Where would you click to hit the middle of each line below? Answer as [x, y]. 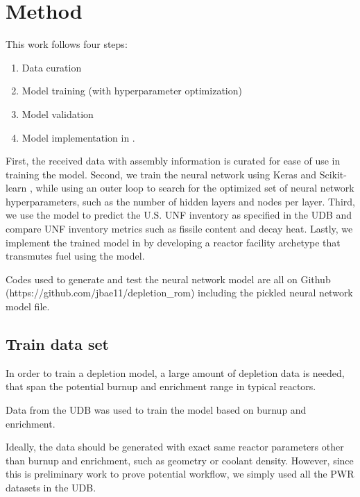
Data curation [52, 67]
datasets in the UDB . [51, 487]
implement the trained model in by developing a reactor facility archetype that [173, 242]
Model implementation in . [78, 137]
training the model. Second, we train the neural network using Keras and [161, 174]
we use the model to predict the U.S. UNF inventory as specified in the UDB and [179, 215]
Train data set [57, 344]
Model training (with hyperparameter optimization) [132, 91]
